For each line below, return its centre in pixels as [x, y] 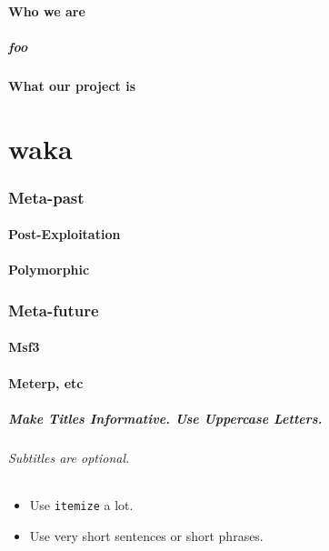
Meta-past [46, 197]
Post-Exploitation [65, 234]
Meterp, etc [46, 382]
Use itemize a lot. [81, 504]
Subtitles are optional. [69, 457]
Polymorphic [49, 270]
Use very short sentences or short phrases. [146, 535]
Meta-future [54, 310]
